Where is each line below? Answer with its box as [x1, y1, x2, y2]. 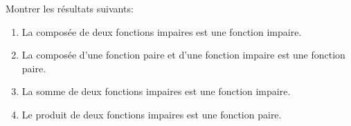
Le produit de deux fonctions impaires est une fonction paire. [21, 107, 282, 121]
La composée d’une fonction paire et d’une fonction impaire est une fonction [21, 48, 345, 62]
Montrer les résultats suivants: [6, 1, 134, 15]
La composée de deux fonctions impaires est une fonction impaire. [21, 24, 302, 39]
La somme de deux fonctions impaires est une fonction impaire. [21, 84, 291, 98]
